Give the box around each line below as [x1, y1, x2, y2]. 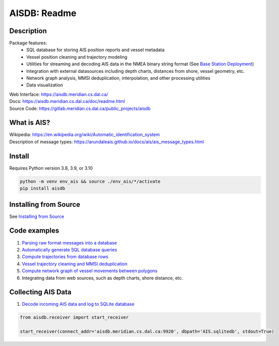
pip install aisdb [20, 186, 65, 191]
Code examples [9, 226, 59, 235]
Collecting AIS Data [9, 288, 71, 296]
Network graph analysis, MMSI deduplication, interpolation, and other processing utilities [26, 75, 211, 81]
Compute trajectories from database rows [22, 254, 109, 260]
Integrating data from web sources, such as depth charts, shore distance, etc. [22, 275, 183, 281]
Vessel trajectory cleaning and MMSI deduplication [22, 261, 128, 267]
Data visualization [26, 82, 63, 88]
